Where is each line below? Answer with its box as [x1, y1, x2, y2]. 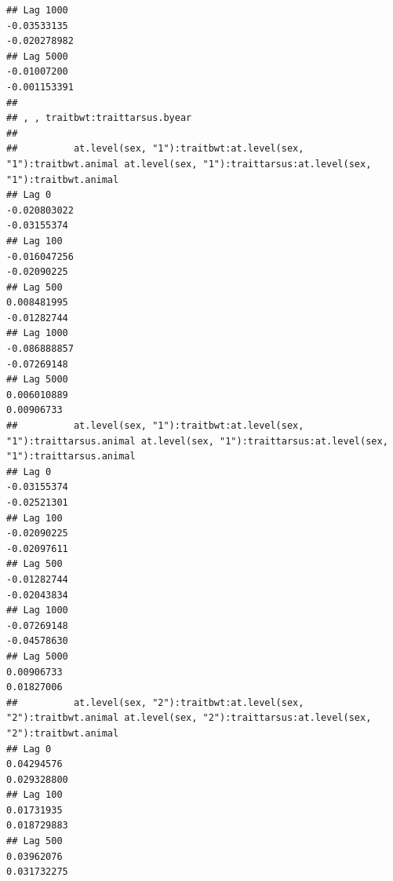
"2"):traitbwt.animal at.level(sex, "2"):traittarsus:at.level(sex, [6, 712, 372, 724]
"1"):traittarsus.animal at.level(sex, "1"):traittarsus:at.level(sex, [6, 435, 388, 447]
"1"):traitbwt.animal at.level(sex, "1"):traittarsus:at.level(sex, [6, 158, 372, 170]
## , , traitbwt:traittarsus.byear [6, 112, 192, 124]
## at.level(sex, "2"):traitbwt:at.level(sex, [6, 696, 304, 708]
